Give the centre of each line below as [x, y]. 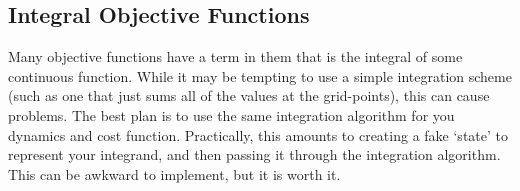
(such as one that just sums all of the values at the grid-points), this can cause [249, 95]
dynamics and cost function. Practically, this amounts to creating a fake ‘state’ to [258, 134]
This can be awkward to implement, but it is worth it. [174, 173]
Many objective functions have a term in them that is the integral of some [235, 56]
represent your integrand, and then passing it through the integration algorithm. [254, 154]
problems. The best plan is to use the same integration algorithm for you [231, 114]
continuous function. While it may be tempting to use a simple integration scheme [260, 75]
